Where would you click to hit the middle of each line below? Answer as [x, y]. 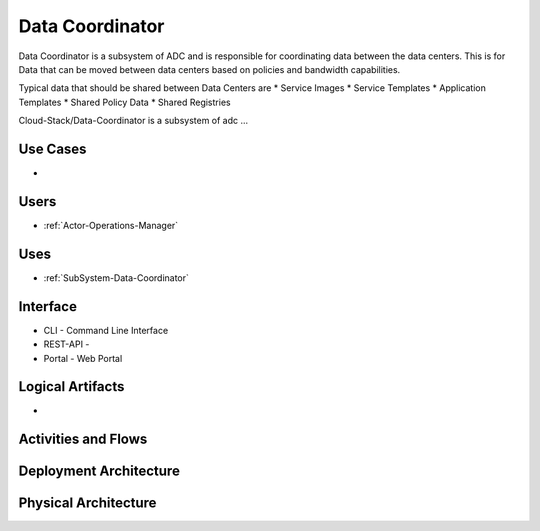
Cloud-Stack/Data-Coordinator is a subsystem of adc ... [133, 121]
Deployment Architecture [99, 471]
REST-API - [66, 344]
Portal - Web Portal [83, 358]
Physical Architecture [87, 503]
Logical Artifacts [71, 386]
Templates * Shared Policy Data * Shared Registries [124, 102]
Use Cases [52, 148]
